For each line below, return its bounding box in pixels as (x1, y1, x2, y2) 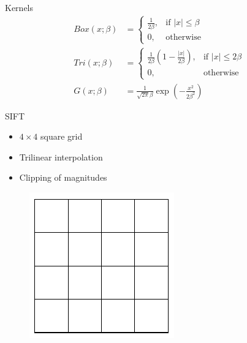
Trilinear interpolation (19, 150, 103, 163)
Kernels (5, 1, 34, 13)
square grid (40, 130, 83, 143)
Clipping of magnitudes (19, 171, 107, 184)
